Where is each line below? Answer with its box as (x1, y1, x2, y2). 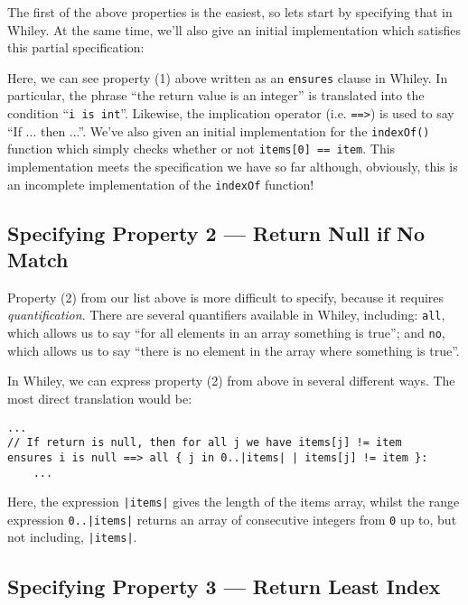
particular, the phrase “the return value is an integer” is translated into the (7, 86, 425, 105)
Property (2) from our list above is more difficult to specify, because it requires (7, 287, 445, 306)
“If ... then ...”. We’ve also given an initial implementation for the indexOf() (7, 121, 430, 140)
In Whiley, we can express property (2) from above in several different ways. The (7, 371, 455, 390)
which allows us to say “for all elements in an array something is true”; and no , (7, 323, 445, 342)
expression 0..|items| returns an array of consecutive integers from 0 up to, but (7, 509, 457, 528)
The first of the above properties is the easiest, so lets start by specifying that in (7, 3, 453, 21)
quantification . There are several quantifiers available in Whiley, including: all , (7, 305, 445, 324)
